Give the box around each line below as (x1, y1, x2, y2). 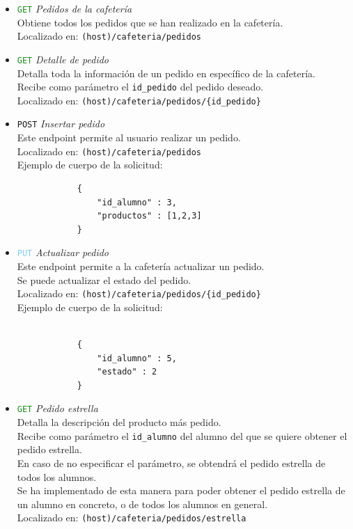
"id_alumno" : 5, (97, 353, 177, 363)
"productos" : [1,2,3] (97, 211, 202, 221)
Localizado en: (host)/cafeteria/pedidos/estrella (17, 510, 246, 525)
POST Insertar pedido (17, 116, 105, 131)
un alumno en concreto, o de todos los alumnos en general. (17, 496, 268, 511)
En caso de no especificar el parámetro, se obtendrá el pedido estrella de (17, 455, 326, 470)
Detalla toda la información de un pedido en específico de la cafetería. (17, 65, 315, 80)
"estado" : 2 (97, 367, 157, 377)
